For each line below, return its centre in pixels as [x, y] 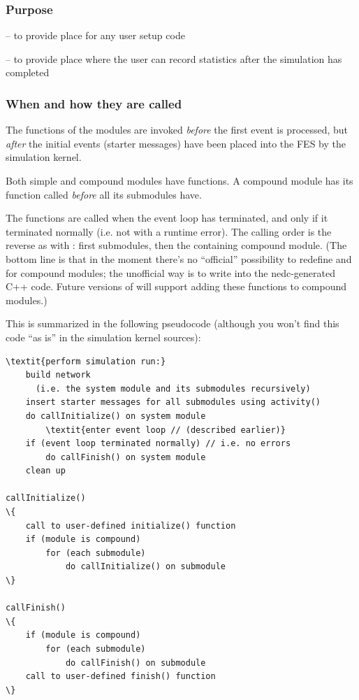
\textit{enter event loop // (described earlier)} [166, 430]
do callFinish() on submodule [135, 663]
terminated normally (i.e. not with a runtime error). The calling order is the [169, 231]
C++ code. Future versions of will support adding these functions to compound [176, 286]
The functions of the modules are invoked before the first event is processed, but [177, 130]
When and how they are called [94, 103]
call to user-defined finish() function [120, 677]
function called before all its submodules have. [104, 194]
